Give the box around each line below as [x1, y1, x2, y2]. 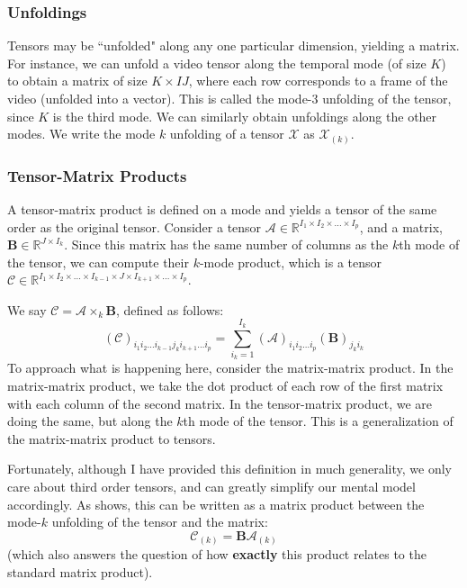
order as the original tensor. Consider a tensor [7, 217, 262, 236]
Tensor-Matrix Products [7, 164, 187, 186]
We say [7, 300, 47, 319]
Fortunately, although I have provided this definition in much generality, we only [7, 459, 452, 478]
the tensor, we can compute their [7, 252, 189, 271]
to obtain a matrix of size [7, 71, 148, 90]
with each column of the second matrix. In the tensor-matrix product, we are [7, 394, 433, 412]
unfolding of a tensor [169, 124, 284, 143]
